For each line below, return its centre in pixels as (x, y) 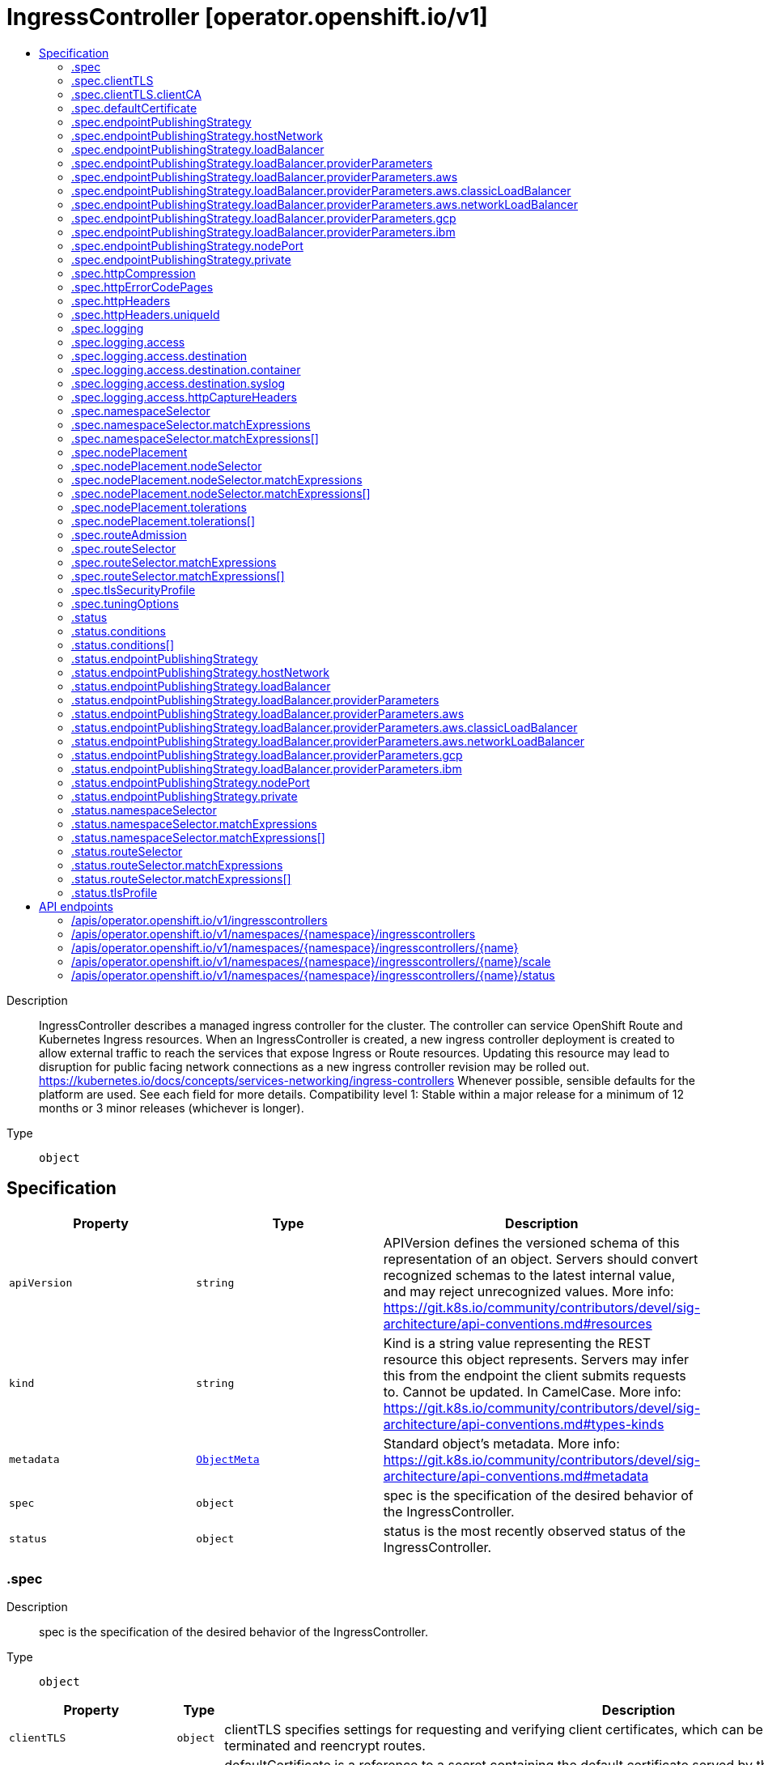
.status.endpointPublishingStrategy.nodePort (191, 782)
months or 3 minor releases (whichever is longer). (172, 1108)
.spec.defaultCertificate (134, 108)
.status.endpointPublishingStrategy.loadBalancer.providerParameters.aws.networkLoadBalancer (328, 741)
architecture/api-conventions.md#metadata (516, 1476)
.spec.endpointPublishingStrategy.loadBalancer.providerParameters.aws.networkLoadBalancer (325, 204)
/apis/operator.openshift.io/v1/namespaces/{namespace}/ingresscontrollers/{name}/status (313, 975)
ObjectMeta (228, 1460)
